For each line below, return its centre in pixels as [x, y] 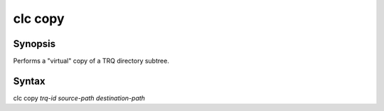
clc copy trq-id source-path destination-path [79, 98]
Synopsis [34, 44]
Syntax [29, 81]
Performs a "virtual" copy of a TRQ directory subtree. [91, 61]
